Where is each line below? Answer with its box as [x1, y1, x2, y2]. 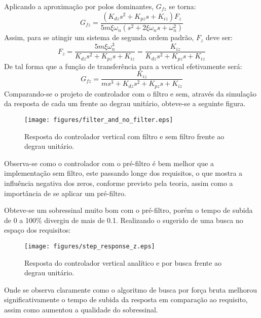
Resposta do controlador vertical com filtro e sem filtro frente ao [24, 131, 225, 141]
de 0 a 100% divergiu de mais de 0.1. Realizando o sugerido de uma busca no [4, 214, 243, 225]
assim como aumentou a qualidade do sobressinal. [4, 304, 158, 314]
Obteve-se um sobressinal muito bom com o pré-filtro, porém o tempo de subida [4, 205, 253, 215]
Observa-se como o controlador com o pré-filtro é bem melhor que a [4, 157, 214, 168]
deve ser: [206, 32, 233, 43]
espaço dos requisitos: [4, 225, 71, 235]
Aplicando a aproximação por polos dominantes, [4, 1, 154, 11]
